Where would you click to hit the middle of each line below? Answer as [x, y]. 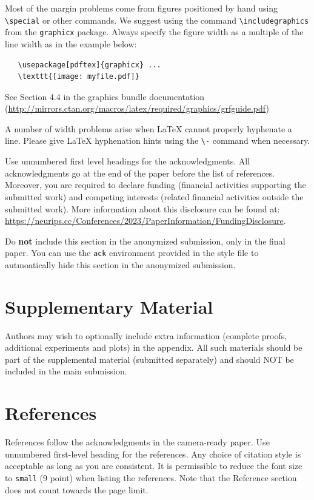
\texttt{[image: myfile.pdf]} [78, 77]
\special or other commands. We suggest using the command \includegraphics [157, 20]
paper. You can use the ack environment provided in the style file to [132, 253]
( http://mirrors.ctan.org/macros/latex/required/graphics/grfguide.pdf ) [137, 108]
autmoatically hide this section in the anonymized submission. [120, 264]
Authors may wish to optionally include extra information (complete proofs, [146, 335]
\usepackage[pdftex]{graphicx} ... [89, 65]
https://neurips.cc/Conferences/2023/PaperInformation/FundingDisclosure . [145, 221]
